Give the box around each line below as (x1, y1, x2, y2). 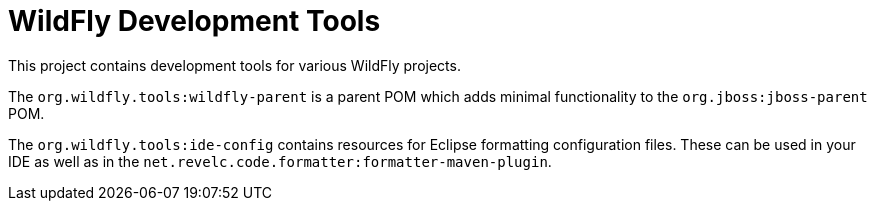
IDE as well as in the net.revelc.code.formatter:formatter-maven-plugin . (8, 152, 552, 170)
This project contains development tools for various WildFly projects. (8, 56, 461, 74)
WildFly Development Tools (8, 4, 381, 38)
